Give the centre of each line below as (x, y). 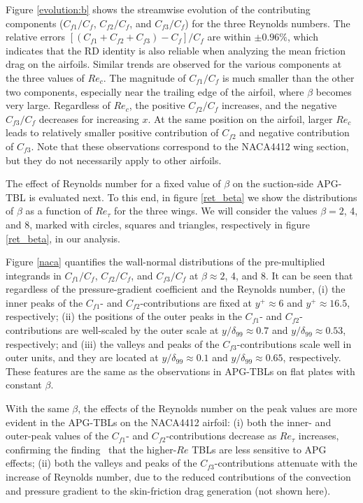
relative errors (36, 37)
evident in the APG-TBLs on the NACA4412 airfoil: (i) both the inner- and (169, 422)
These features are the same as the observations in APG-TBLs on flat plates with (180, 371)
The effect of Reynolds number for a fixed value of (113, 183)
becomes (334, 91)
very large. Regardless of (58, 105)
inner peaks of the (44, 302)
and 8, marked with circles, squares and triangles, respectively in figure (158, 224)
